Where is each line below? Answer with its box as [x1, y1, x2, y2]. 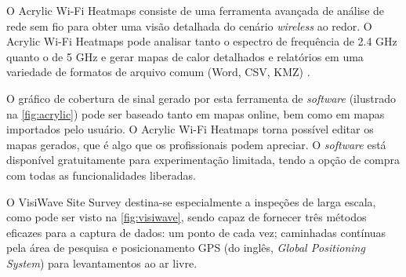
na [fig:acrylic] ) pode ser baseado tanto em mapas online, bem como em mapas [6, 105, 385, 122]
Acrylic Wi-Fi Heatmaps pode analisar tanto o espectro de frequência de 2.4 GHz [6, 33, 397, 49]
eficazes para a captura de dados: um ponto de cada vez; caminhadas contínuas [6, 224, 386, 240]
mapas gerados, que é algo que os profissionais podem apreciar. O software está [6, 136, 386, 152]
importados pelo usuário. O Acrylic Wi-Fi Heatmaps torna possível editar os [6, 121, 374, 137]
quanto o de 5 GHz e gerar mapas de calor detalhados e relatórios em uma [6, 48, 364, 64]
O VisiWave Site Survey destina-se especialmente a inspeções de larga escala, [6, 193, 376, 210]
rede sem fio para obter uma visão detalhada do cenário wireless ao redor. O [6, 17, 372, 34]
